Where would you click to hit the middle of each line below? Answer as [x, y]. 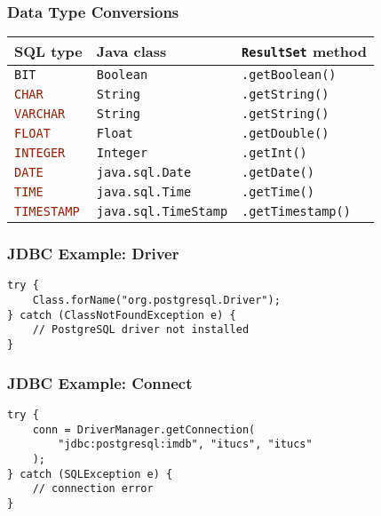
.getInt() [274, 153]
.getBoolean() [289, 75]
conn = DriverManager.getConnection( [144, 429]
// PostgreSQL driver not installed [141, 330]
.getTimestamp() [296, 212]
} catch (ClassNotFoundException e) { [122, 315]
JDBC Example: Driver [93, 254]
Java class [131, 52]
